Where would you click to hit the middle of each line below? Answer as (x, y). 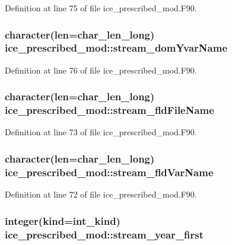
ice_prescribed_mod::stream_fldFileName (109, 110)
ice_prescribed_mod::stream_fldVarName (109, 172)
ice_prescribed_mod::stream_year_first (104, 234)
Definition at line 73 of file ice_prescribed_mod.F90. (101, 132)
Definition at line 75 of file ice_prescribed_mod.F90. (101, 8)
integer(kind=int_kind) (63, 220)
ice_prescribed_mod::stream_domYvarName (116, 48)
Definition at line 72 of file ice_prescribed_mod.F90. (101, 194)
